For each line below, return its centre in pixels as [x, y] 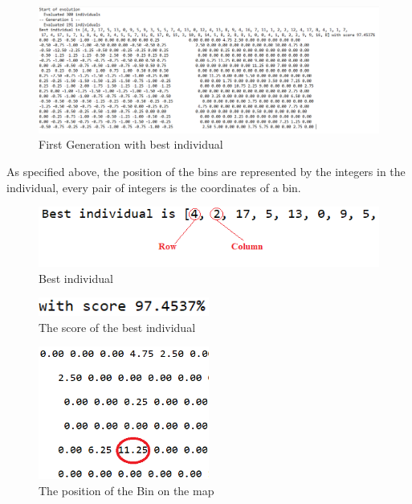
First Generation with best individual [131, 144]
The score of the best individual [117, 327]
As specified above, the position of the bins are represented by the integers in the [206, 171]
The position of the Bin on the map [126, 490]
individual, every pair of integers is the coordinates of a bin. [154, 187]
